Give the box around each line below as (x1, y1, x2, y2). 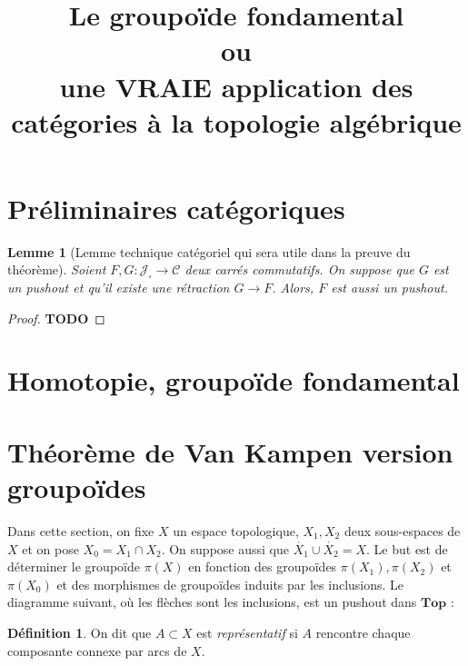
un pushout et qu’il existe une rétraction (7, 278, 230, 297)
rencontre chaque (315, 622, 411, 641)
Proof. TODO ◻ (7, 308, 105, 327)
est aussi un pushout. (331, 278, 448, 297)
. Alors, (272, 278, 314, 297)
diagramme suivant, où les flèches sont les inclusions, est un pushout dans (7, 592, 417, 611)
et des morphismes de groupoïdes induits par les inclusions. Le (56, 574, 404, 593)
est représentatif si (196, 622, 298, 641)
